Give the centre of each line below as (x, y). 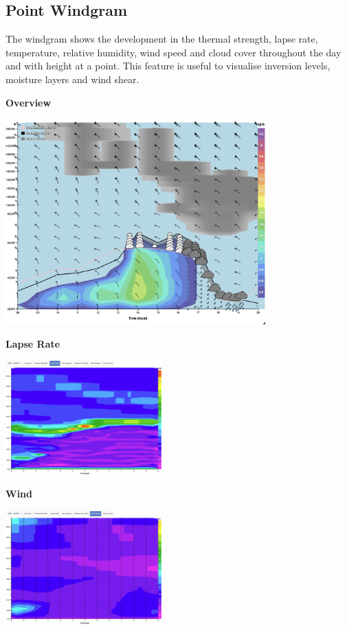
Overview (29, 102)
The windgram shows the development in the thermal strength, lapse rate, (162, 39)
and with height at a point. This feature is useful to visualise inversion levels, (168, 66)
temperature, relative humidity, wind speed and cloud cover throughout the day (173, 52)
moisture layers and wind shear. (72, 79)
